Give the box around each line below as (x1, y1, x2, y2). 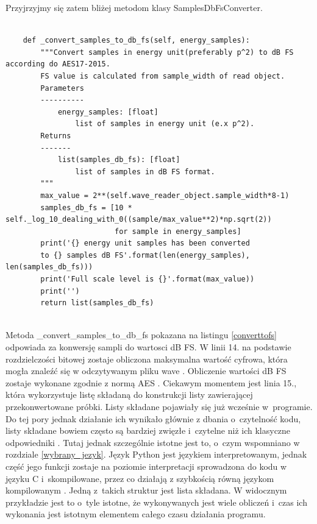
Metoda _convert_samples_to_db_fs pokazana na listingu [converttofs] (5, 328, 277, 341)
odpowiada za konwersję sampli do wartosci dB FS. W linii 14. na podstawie (5, 341, 291, 353)
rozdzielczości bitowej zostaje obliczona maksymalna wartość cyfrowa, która (5, 352, 288, 365)
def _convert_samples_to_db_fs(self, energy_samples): (23, 36, 250, 45)
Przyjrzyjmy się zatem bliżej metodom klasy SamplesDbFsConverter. (5, 1, 263, 13)
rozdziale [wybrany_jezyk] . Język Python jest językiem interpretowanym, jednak (5, 448, 307, 461)
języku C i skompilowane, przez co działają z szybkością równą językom (5, 472, 274, 484)
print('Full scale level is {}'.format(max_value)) (40, 275, 255, 284)
